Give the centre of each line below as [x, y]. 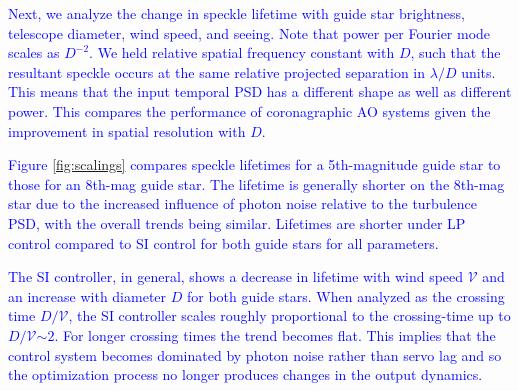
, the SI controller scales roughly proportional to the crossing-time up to [289, 315]
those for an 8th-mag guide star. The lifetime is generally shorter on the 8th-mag [256, 183]
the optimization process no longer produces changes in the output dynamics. [245, 374]
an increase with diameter [87, 295]
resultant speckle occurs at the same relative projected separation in [217, 71]
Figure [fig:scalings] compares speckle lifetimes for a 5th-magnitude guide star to [254, 164]
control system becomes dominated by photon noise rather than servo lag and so [255, 354]
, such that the [455, 52]
